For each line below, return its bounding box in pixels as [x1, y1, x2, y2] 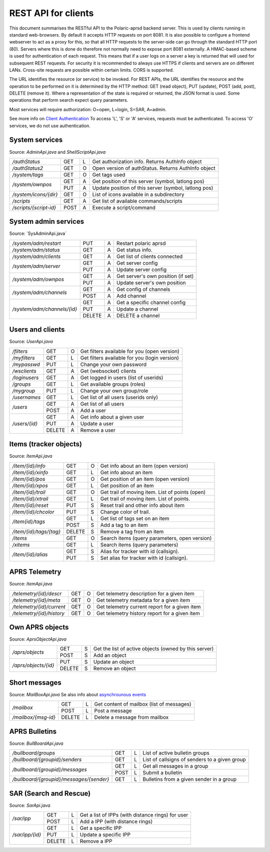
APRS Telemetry [9, 567, 61, 576]
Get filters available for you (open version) [80, 348, 179, 355]
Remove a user [80, 426, 116, 433]
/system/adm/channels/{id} [12, 306, 77, 313]
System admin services [9, 217, 84, 226]
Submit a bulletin [142, 769, 182, 776]
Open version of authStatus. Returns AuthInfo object [92, 164, 215, 171]
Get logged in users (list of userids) [80, 374, 163, 381]
